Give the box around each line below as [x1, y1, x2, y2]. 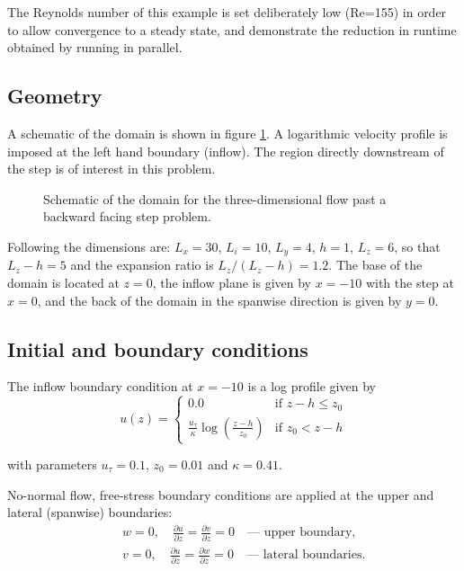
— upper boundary [246, 526, 352, 540]
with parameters [7, 455, 97, 474]
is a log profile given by [247, 377, 376, 396]
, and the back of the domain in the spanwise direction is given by [37, 290, 402, 309]
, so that [394, 236, 441, 255]
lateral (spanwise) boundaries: [7, 503, 173, 522]
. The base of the [328, 255, 423, 274]
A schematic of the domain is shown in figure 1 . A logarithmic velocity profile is [7, 123, 448, 142]
